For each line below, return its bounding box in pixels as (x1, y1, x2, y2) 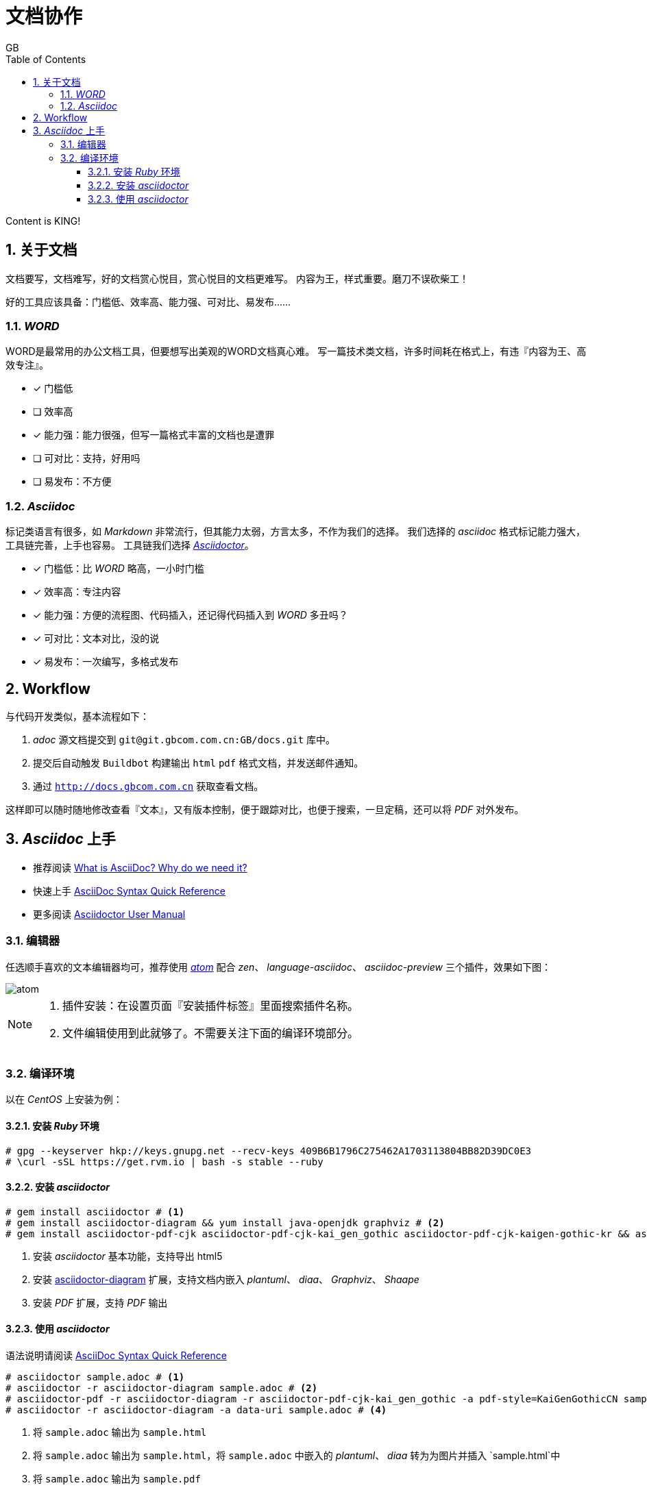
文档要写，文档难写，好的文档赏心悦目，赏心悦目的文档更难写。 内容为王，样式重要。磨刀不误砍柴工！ (5, 272, 469, 284)
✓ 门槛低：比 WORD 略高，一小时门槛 (33, 562, 204, 575)
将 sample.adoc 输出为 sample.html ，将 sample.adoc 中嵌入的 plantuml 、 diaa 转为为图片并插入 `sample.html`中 (33, 1449, 561, 1461)
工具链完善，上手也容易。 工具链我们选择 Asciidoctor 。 (5, 539, 254, 551)
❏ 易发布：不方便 (33, 475, 112, 488)
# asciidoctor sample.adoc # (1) (5, 1371, 185, 1382)
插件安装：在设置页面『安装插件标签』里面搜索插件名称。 (62, 998, 359, 1013)
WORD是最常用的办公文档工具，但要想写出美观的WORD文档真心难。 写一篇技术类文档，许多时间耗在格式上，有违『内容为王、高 (5, 345, 587, 358)
